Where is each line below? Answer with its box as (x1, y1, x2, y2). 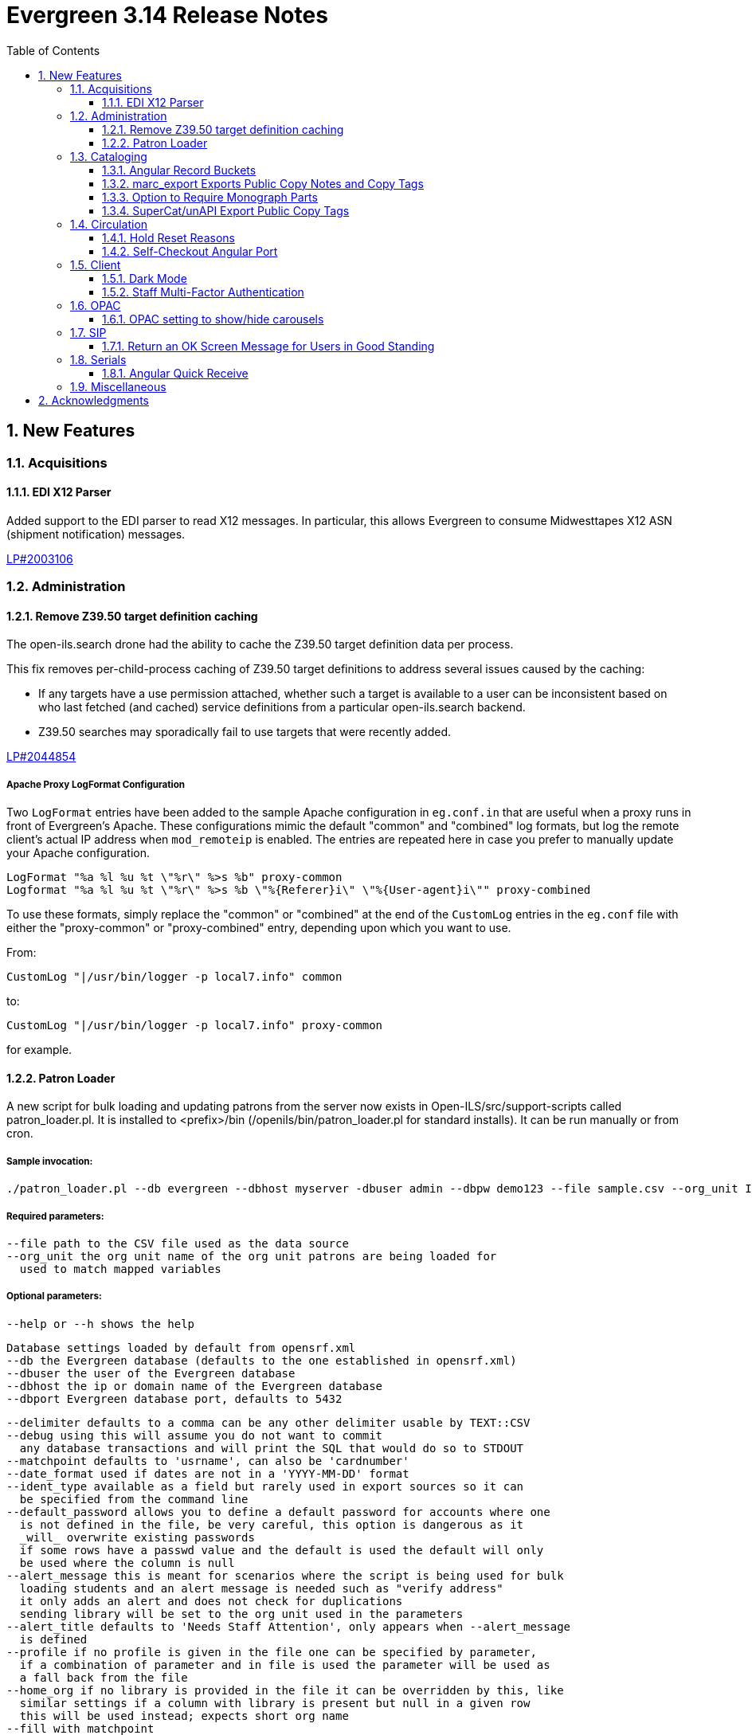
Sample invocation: (6, 1155, 93, 1167)
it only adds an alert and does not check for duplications (19, 1594, 403, 1608)
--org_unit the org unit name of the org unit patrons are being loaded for (6, 1249, 497, 1263)
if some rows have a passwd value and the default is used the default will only (19, 1543, 544, 1557)
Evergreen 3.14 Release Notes (6, 2, 328, 29)
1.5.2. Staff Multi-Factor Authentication (102, 284, 304, 299)
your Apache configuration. (6, 846, 150, 860)
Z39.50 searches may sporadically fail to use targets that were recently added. (38, 725, 452, 739)
